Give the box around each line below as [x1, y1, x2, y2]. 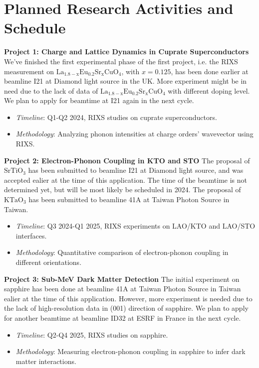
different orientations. [15, 257, 82, 267]
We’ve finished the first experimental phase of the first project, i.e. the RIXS [4, 56, 238, 66]
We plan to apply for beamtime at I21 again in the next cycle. [4, 95, 194, 106]
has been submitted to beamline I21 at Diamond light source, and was [28, 165, 244, 175]
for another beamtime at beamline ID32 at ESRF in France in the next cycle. [4, 312, 241, 323]
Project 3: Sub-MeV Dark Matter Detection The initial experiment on [4, 273, 240, 284]
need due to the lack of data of [4, 85, 98, 96]
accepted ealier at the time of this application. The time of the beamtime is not [4, 174, 248, 185]
